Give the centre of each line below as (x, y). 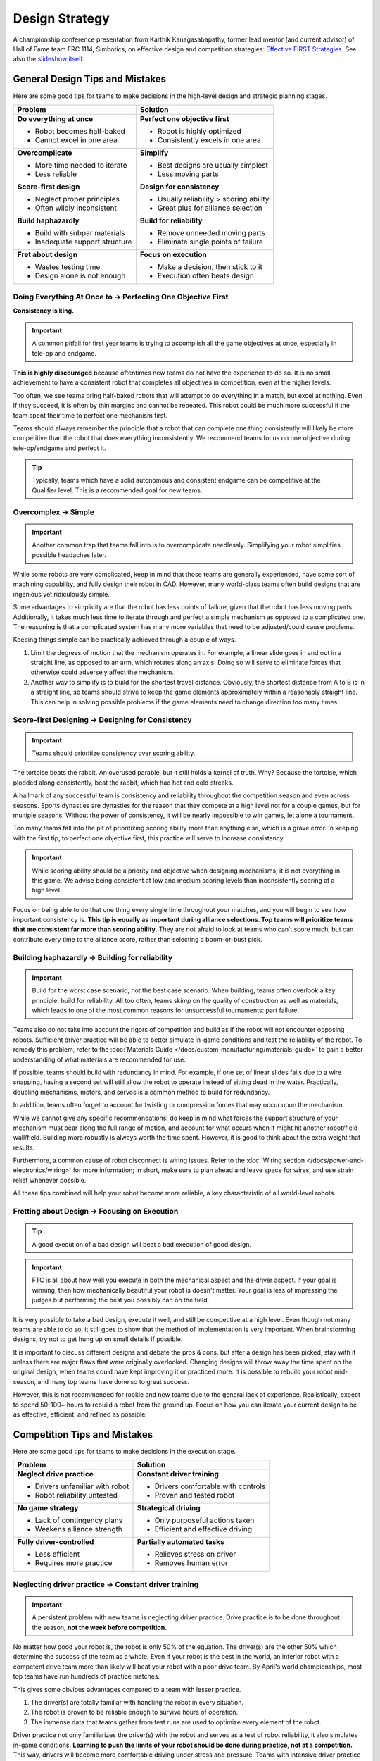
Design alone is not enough (80, 275)
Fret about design (47, 254)
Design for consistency (179, 187)
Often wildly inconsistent (76, 208)
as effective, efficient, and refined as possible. (80, 1414)
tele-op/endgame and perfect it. (59, 448)
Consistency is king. (44, 311)
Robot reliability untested (76, 1495)
